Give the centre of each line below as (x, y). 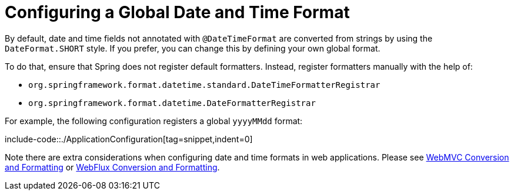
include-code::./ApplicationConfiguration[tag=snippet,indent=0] (129, 139)
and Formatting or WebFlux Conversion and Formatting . (112, 167)
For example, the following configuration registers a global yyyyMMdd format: (154, 121)
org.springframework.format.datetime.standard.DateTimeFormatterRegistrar (204, 85)
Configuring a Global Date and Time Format (177, 12)
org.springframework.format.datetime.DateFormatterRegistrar (172, 103)
